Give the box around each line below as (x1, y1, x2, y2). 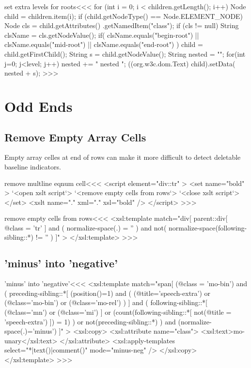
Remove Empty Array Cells (4, 129, 146, 144)
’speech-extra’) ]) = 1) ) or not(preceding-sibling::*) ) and (4, 316, 176, 326)
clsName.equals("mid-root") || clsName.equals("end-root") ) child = (4, 39, 203, 49)
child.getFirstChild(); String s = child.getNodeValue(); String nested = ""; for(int (4, 48, 246, 59)
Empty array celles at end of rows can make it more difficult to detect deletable (4, 152, 241, 162)
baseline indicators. (4, 161, 61, 171)
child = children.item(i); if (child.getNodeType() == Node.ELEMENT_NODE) (4, 11, 243, 21)
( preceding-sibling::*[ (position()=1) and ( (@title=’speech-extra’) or (4, 288, 211, 298)
